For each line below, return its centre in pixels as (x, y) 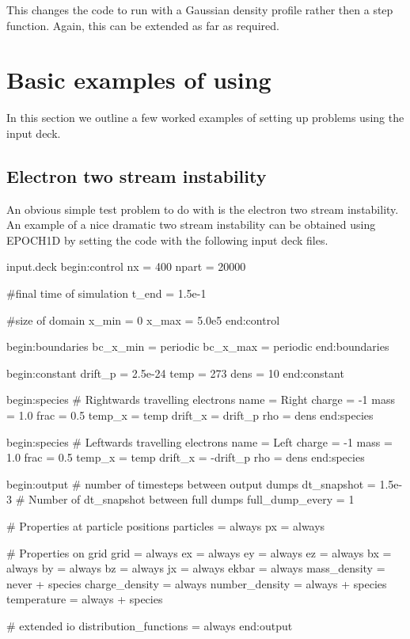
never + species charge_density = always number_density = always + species (197, 583)
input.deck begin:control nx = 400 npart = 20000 (126, 266)
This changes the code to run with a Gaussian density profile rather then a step (200, 10)
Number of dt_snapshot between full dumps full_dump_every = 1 (191, 499)
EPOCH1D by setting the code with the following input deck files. (167, 240)
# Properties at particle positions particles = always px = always (166, 526)
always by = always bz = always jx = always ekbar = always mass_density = (196, 568)
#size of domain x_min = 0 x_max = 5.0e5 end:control (143, 319)
